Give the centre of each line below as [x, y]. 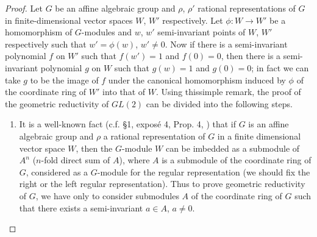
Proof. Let [24, 8]
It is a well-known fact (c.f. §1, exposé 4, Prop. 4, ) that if [128, 124]
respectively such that [46, 44]
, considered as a [57, 172]
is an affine [269, 124]
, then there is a [251, 56]
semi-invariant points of [201, 32]
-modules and [106, 32]
